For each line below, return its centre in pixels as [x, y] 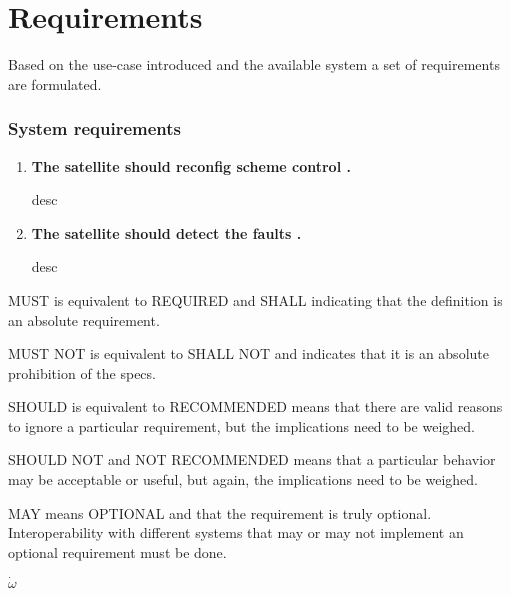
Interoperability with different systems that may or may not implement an [236, 532]
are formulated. [55, 83]
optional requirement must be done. [117, 551]
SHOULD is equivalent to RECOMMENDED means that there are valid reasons [255, 406]
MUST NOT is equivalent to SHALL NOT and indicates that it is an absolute [248, 353]
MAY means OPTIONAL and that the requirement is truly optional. [220, 512]
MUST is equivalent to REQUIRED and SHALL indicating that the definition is [255, 299]
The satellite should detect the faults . [166, 232]
